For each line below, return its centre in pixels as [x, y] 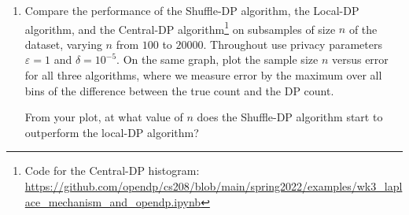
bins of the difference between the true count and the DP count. [179, 90]
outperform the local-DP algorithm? [112, 132]
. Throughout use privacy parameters [293, 44]
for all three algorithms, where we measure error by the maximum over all [203, 75]
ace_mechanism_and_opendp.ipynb [113, 201]
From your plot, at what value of [104, 117]
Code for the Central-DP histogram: [112, 171]
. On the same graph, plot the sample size [217, 59]
